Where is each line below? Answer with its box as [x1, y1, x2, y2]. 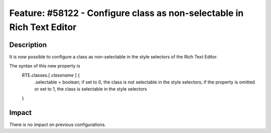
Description [9, 40, 47, 49]
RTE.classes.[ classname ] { [22, 72, 80, 78]
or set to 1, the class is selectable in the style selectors [34, 86, 148, 92]
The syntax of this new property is [9, 63, 80, 69]
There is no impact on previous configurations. [9, 121, 106, 127]
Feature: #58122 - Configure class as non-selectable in [9, 7, 244, 18]
